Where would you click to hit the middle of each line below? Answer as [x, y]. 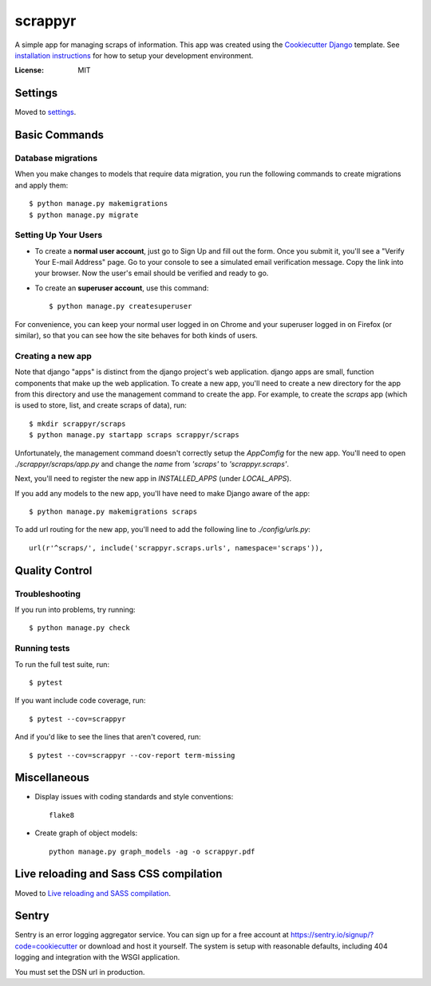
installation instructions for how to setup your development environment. [134, 55]
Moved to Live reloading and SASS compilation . [93, 893]
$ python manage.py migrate [84, 215]
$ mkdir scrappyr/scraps [77, 424]
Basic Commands [59, 135]
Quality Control [53, 570]
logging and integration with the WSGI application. [97, 957]
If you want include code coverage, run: [80, 700]
